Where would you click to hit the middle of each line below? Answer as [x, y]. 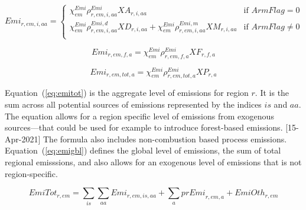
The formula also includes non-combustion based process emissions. [165, 139]
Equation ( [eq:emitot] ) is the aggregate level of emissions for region [127, 93]
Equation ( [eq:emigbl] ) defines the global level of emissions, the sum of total [143, 150]
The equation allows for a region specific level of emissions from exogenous [139, 116]
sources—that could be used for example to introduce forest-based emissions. [144, 127]
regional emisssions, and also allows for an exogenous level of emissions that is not [153, 162]
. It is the [272, 93]
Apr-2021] [23, 139]
